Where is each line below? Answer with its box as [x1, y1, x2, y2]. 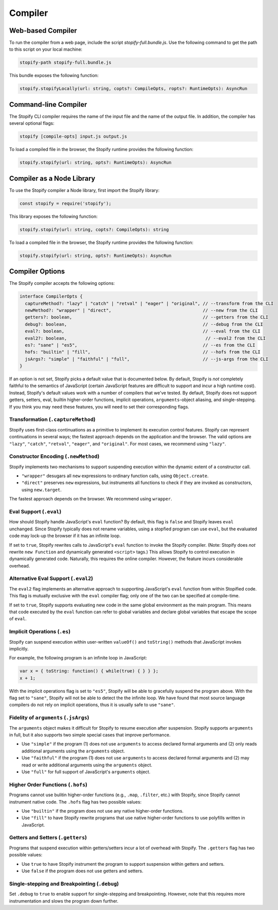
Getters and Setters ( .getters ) [9, 834, 87, 841]
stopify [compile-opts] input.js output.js [19, 134, 128, 139]
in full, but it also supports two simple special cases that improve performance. [9, 732, 171, 738]
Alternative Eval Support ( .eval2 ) [9, 575, 93, 582]
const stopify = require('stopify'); [19, 200, 112, 206]
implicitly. [9, 646, 29, 652]
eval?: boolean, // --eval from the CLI [25, 329, 261, 334]
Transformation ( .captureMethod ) [9, 416, 96, 423]
